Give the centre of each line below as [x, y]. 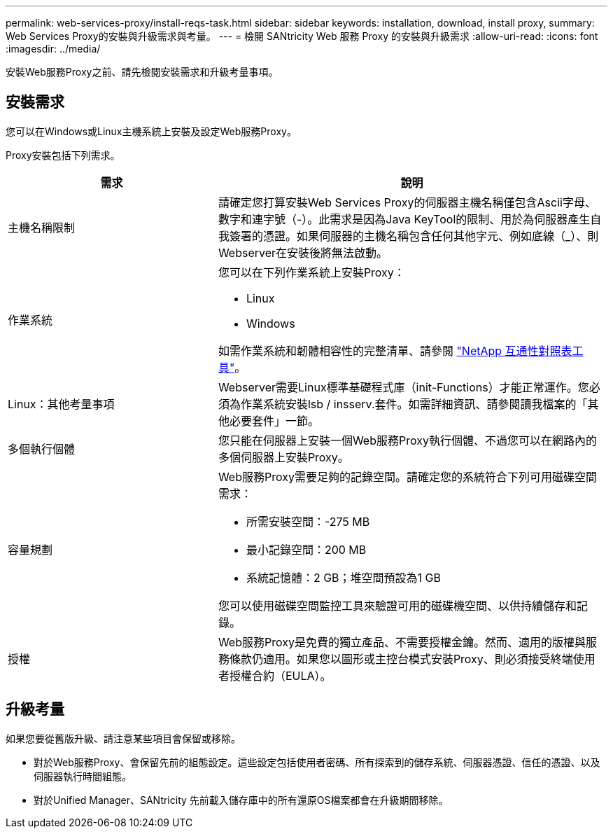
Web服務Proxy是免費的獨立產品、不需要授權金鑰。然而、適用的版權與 [402, 642]
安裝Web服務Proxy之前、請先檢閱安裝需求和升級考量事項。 [142, 72]
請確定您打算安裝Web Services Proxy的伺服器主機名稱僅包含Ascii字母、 [407, 202]
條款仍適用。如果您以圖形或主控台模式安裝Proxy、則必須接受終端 [401, 659]
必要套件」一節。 [274, 421]
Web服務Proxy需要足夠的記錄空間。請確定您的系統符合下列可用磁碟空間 [407, 477]
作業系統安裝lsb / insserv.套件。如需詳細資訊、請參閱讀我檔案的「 [414, 404]
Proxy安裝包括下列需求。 [63, 155]
